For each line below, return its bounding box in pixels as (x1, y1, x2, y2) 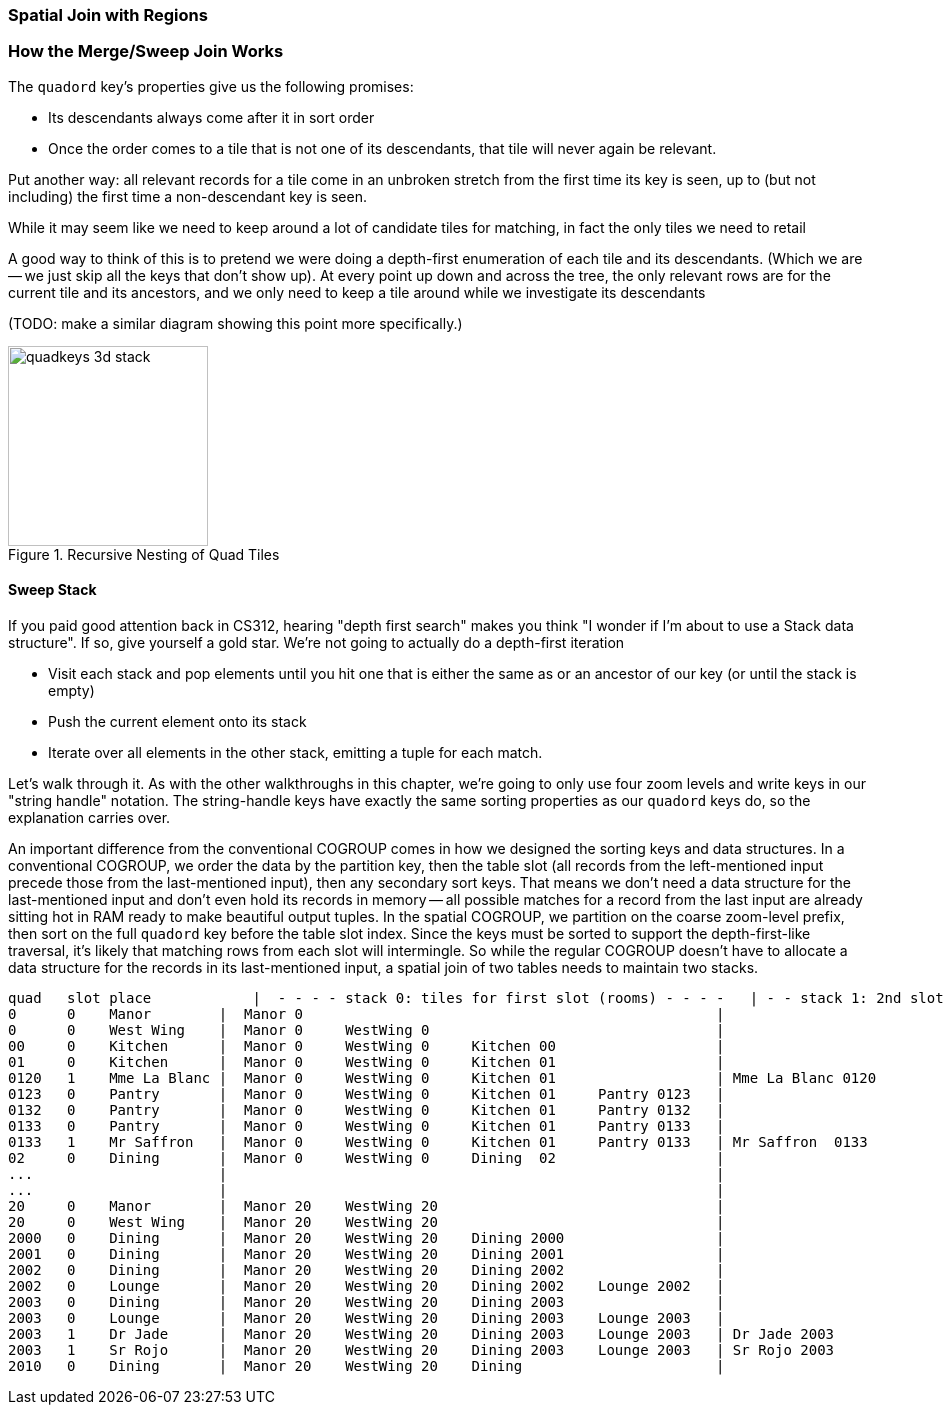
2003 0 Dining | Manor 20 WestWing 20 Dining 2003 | (8, 1293, 725, 1310)
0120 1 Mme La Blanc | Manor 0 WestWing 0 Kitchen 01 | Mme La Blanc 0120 (8, 1069, 877, 1086)
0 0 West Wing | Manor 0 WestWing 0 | (8, 1021, 725, 1038)
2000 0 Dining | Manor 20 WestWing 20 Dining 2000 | (8, 1229, 725, 1246)
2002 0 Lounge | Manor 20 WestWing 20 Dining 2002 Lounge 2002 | (8, 1277, 725, 1294)
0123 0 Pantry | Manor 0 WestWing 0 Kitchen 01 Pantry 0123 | (8, 1085, 725, 1102)
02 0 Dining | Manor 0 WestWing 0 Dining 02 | (8, 1149, 725, 1166)
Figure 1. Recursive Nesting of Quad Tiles (8, 545, 280, 563)
